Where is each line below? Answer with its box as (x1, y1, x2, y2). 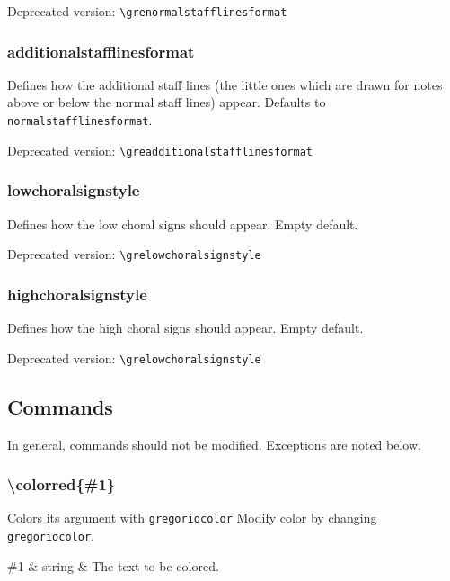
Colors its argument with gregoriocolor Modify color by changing (7, 508, 377, 527)
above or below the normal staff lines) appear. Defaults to (7, 93, 326, 112)
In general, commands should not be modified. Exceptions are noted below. (7, 434, 421, 453)
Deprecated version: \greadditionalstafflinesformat (7, 140, 313, 159)
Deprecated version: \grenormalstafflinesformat (7, 2, 287, 20)
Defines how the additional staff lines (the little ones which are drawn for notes (7, 75, 443, 94)
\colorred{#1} (7, 473, 116, 496)
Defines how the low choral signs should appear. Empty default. (7, 214, 358, 233)
